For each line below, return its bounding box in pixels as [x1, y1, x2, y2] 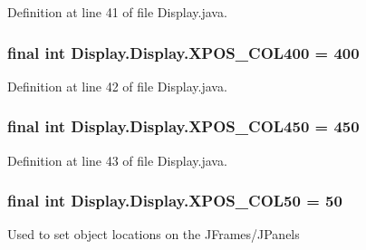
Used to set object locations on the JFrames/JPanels [7, 225, 300, 244]
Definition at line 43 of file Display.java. [7, 150, 227, 169]
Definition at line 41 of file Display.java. [7, 3, 227, 21]
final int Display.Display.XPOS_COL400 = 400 [7, 41, 360, 63]
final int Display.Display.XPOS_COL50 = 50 [7, 189, 342, 212]
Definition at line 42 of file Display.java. [7, 76, 227, 95]
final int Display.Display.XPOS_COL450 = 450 [7, 115, 360, 138]
